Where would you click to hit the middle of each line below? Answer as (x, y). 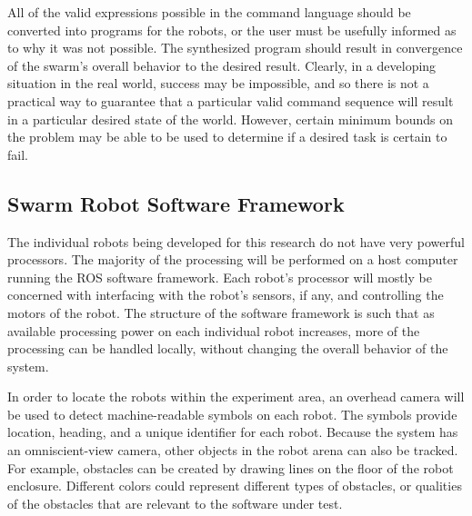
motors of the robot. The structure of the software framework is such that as (221, 312)
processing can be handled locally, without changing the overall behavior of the (228, 348)
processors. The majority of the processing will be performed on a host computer (233, 259)
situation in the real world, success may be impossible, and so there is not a (218, 83)
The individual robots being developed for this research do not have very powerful (236, 241)
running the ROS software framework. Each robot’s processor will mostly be (220, 277)
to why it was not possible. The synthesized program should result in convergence (235, 48)
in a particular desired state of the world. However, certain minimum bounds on (231, 119)
